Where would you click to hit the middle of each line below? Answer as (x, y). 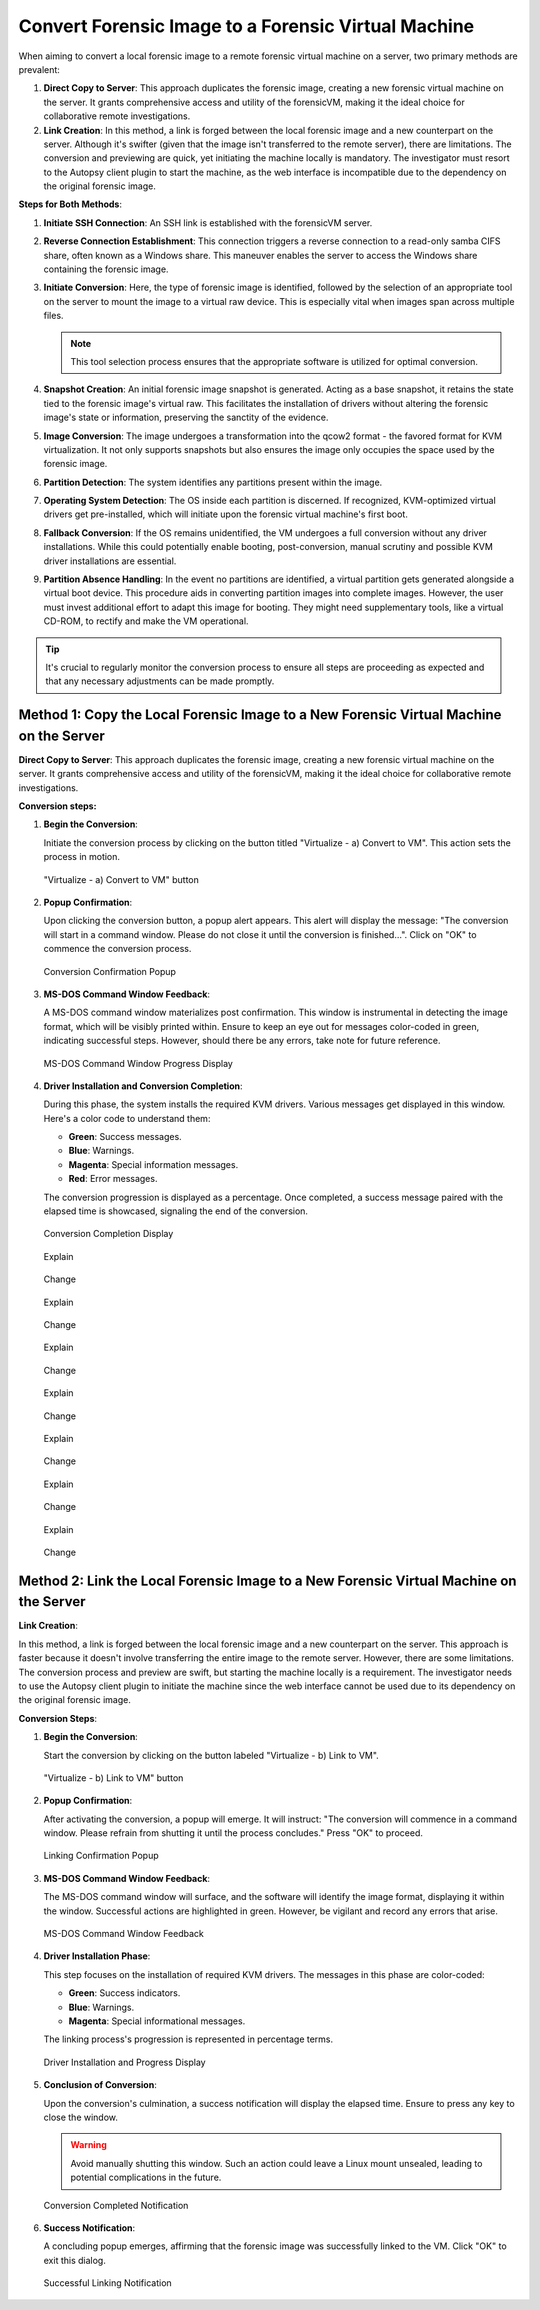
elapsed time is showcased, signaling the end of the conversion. (176, 1211)
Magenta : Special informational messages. (157, 2021)
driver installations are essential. (110, 561)
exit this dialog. (75, 2260)
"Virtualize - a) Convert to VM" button (121, 879)
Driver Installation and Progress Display (124, 2062)
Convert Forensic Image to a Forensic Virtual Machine (246, 26)
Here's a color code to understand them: (127, 1118)
